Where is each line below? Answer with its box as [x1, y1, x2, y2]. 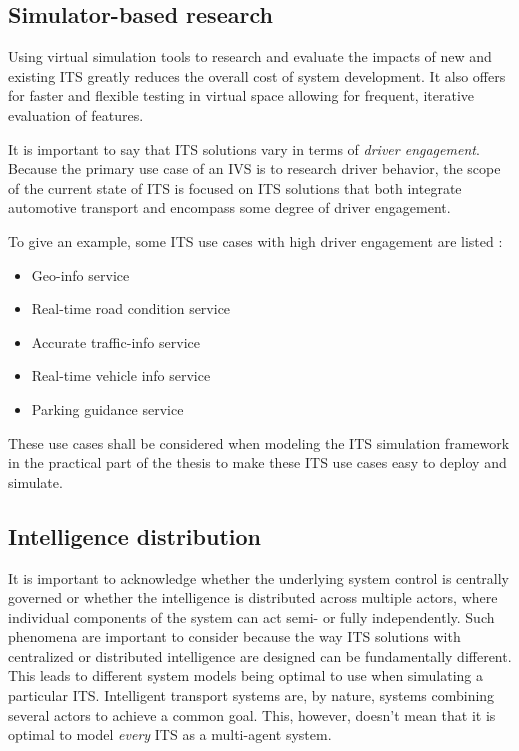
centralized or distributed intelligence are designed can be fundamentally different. [8, 645, 512, 666]
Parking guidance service [31, 398, 184, 419]
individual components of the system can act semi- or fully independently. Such [8, 606, 495, 627]
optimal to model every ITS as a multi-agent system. [8, 724, 332, 745]
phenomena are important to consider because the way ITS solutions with [8, 626, 461, 647]
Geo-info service [31, 264, 130, 285]
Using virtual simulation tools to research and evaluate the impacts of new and [8, 46, 492, 67]
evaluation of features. [8, 104, 144, 125]
